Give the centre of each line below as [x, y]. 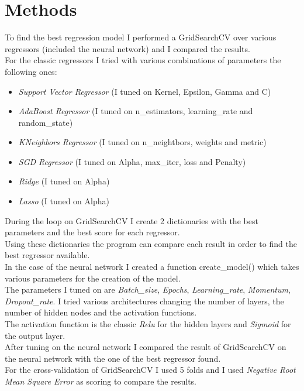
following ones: [31, 71]
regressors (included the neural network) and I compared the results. [127, 48]
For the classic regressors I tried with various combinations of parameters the [143, 60]
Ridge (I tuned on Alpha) [64, 181]
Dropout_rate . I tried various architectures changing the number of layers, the [144, 301]
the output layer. [35, 335]
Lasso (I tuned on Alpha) [64, 201]
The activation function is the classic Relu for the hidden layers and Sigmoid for [148, 324]
